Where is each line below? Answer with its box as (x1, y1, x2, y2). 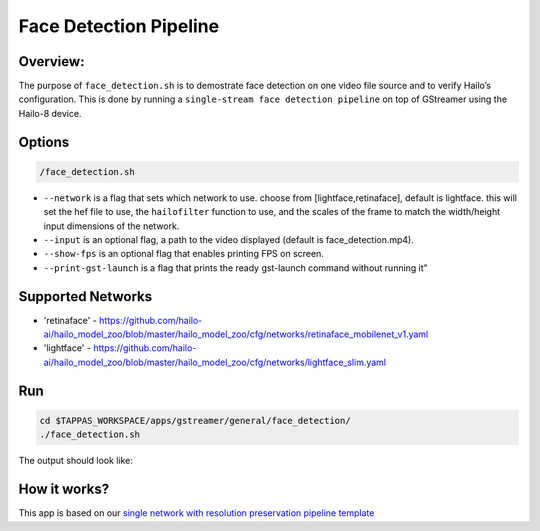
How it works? (18, 481, 110, 498)
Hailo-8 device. (18, 107, 82, 119)
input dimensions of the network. (43, 220, 180, 232)
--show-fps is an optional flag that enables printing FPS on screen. (43, 248, 324, 260)
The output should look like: (18, 455, 134, 467)
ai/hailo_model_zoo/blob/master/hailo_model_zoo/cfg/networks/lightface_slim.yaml (43, 356, 387, 368)
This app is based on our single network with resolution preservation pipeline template (18, 507, 375, 519)
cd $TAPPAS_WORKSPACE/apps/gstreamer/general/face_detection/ (39, 415, 351, 426)
